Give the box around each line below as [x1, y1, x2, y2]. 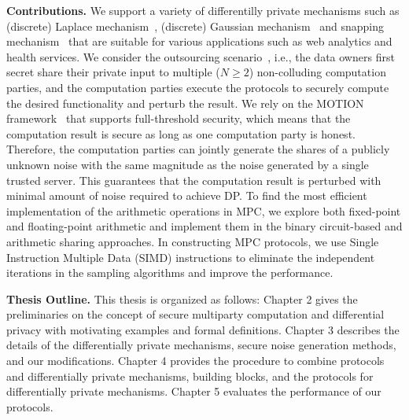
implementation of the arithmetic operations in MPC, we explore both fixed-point [6, 202, 401, 219]
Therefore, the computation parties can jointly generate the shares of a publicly [6, 141, 390, 157]
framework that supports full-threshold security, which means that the [6, 110, 351, 127]
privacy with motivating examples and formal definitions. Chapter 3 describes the [6, 321, 400, 337]
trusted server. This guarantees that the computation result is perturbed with [6, 171, 381, 188]
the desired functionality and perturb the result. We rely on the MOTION [6, 94, 364, 111]
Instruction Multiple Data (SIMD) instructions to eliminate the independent [6, 249, 375, 265]
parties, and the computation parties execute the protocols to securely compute [6, 79, 389, 95]
